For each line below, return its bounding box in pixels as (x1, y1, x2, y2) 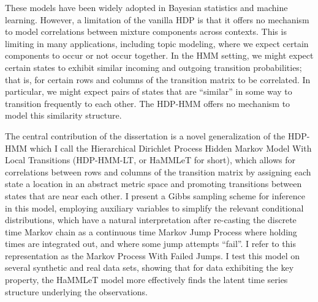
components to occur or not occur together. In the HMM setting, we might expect (5, 49, 314, 62)
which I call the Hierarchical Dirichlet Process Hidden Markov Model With (29, 141, 312, 154)
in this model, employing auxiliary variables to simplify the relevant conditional (5, 201, 304, 214)
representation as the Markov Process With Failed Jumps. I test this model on (5, 249, 300, 262)
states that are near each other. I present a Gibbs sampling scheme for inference (5, 189, 305, 202)
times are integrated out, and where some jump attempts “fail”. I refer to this (5, 237, 296, 250)
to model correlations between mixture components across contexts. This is (5, 25, 287, 38)
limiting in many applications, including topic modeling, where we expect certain (5, 37, 309, 50)
